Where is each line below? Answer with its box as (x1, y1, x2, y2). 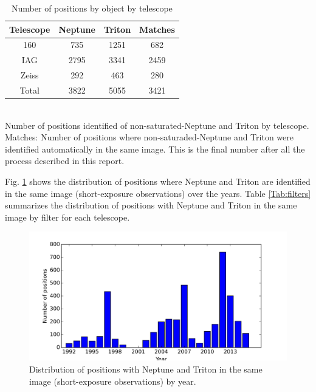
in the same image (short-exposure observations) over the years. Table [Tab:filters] (5, 187, 311, 199)
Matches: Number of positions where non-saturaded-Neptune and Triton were (5, 131, 294, 143)
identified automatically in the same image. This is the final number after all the (5, 142, 305, 155)
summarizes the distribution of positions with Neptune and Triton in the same (5, 199, 297, 211)
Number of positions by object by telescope (12, 2, 173, 14)
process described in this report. (5, 154, 125, 167)
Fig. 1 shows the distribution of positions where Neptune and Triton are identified (5, 175, 311, 188)
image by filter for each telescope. (5, 210, 130, 223)
